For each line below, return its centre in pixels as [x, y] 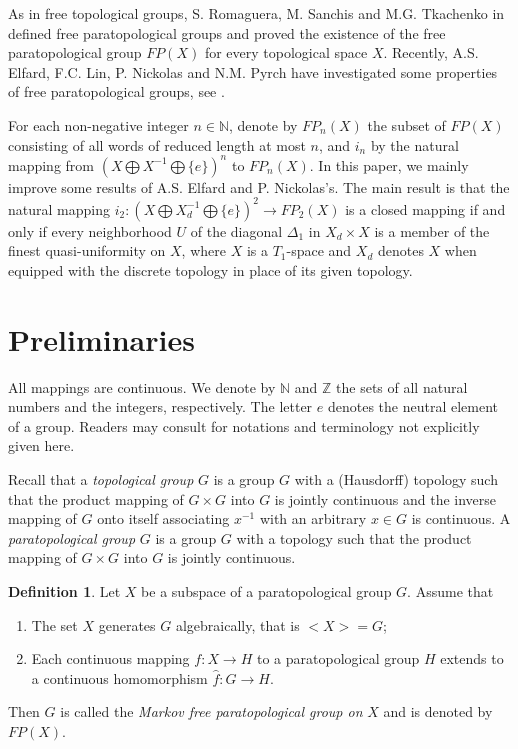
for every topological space [286, 52]
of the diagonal [236, 230]
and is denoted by [438, 711]
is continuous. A [461, 518]
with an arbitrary [313, 518]
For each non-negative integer [98, 124]
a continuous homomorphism [119, 677]
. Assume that [450, 591]
